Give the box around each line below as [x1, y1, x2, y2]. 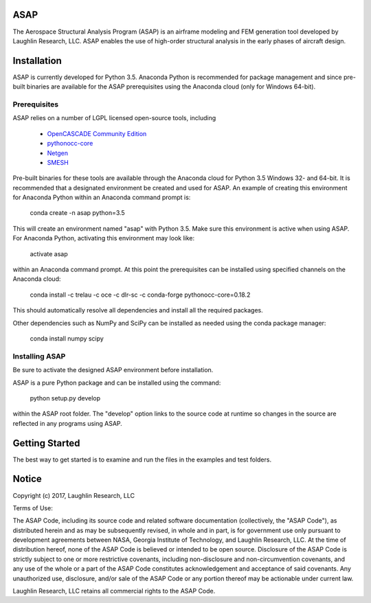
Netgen [47, 148, 69, 157]
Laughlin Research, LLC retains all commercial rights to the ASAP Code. [12, 587, 216, 595]
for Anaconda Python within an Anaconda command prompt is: [12, 193, 191, 202]
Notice [12, 473, 43, 485]
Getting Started [12, 437, 80, 449]
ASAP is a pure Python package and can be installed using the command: [12, 378, 221, 387]
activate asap [30, 249, 68, 258]
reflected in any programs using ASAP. [12, 419, 123, 427]
